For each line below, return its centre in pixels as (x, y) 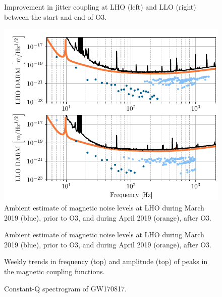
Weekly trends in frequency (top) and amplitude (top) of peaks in (106, 261)
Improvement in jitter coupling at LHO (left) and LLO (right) (100, 7)
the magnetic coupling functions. (54, 271)
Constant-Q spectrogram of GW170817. (65, 288)
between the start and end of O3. (55, 16)
